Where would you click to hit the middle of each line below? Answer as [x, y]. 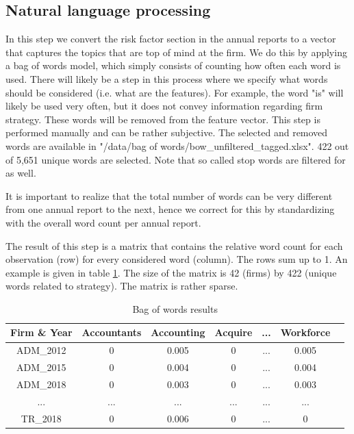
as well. [21, 173]
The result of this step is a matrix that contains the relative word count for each [174, 245]
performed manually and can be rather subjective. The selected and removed [167, 132]
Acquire [233, 332]
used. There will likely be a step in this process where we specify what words [167, 78]
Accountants [112, 332]
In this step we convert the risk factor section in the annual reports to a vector [171, 39]
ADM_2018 [41, 384]
